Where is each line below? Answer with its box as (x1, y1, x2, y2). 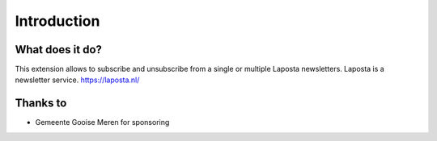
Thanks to (15, 97, 67, 110)
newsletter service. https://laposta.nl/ (15, 75, 140, 85)
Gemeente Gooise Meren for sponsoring (35, 118, 170, 127)
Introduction (15, 12, 100, 30)
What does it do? (15, 43, 103, 56)
